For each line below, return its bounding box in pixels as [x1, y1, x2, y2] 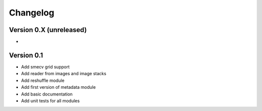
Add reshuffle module [21, 78, 65, 83]
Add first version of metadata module [21, 84, 96, 90]
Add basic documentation [21, 91, 73, 97]
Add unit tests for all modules [21, 97, 80, 104]
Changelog [9, 7, 54, 18]
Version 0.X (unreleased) [9, 26, 87, 34]
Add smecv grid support [21, 63, 70, 70]
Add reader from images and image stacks [21, 71, 107, 77]
